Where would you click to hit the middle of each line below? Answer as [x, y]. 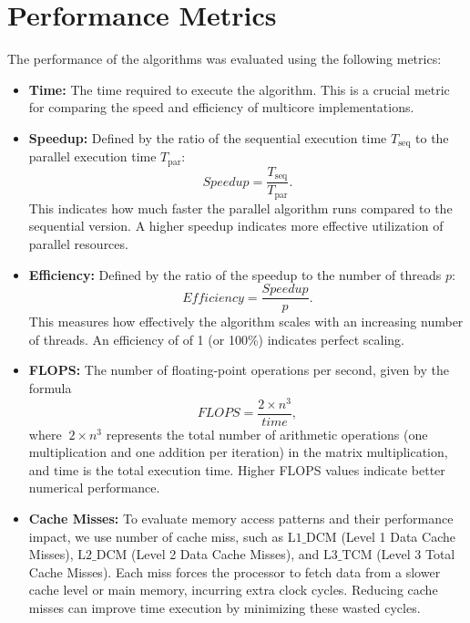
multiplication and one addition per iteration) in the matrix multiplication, [238, 452]
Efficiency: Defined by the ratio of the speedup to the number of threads [235, 274]
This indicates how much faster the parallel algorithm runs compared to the [240, 208]
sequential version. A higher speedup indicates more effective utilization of [236, 226]
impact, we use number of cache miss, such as [156, 536]
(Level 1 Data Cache [398, 536]
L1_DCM [312, 538]
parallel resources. [78, 243]
